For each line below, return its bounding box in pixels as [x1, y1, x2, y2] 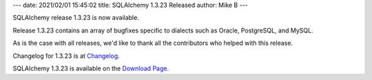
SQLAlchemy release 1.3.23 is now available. [12, 14, 139, 22]
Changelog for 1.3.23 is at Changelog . [12, 52, 120, 60]
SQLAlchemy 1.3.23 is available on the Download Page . [12, 64, 169, 72]
